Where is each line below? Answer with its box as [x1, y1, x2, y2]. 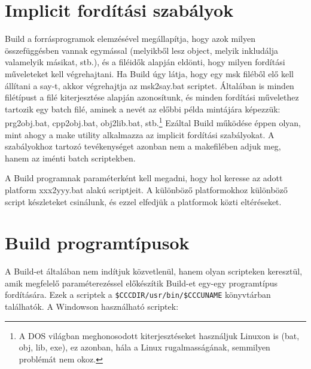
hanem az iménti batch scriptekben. [5, 151, 136, 164]
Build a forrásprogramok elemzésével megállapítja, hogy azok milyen [5, 32, 255, 45]
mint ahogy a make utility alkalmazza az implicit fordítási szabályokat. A [5, 128, 275, 141]
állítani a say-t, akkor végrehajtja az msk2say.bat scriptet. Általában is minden [5, 79, 294, 92]
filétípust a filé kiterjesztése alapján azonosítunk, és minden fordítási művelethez [5, 91, 299, 103]
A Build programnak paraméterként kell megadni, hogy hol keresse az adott [5, 172, 283, 184]
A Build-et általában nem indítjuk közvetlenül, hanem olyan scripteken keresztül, [5, 265, 303, 277]
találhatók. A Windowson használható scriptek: [5, 300, 179, 313]
